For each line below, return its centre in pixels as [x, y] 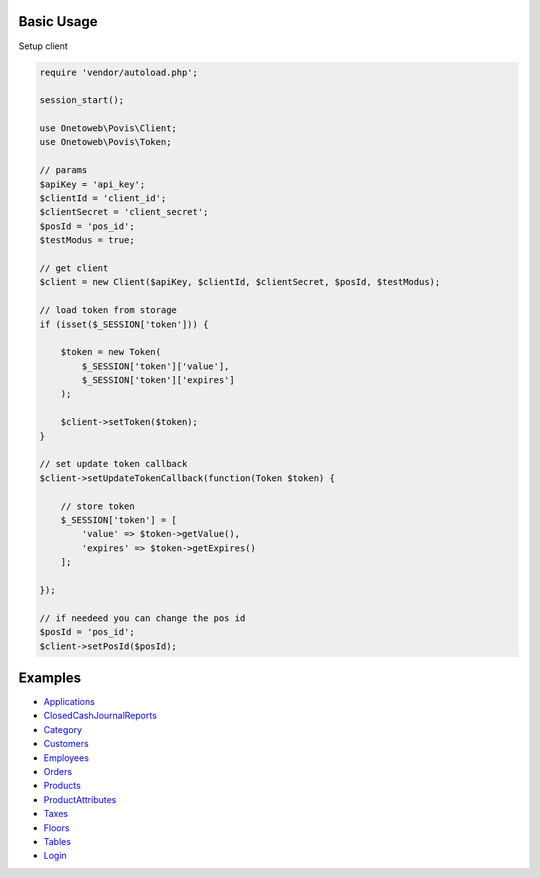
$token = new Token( [111, 352]
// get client [74, 268]
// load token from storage [108, 310]
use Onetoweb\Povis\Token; [105, 142]
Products [62, 786]
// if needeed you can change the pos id [142, 618]
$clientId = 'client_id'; [103, 198]
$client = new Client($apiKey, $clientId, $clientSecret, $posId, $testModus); [240, 282]
